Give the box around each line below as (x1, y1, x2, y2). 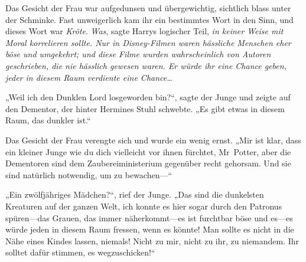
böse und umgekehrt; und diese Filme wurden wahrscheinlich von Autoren (5, 48, 271, 60)
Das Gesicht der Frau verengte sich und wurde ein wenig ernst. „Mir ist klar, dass (5, 133, 301, 146)
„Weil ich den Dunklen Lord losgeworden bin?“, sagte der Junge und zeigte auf (5, 91, 291, 103)
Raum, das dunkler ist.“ (5, 114, 91, 126)
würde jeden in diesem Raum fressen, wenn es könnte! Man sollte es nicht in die (5, 223, 294, 235)
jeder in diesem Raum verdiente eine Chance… (5, 71, 172, 83)
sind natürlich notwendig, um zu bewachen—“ (5, 168, 172, 181)
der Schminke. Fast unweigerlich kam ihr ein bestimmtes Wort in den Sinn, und (5, 13, 294, 25)
